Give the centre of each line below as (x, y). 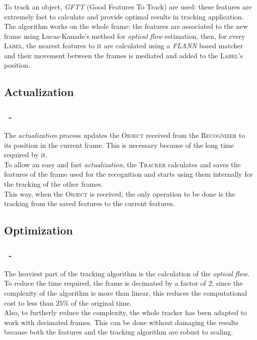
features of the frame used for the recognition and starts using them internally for (128, 174)
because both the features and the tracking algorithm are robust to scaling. (119, 332)
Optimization (39, 230)
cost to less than (29, 302)
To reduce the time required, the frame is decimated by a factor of (105, 283)
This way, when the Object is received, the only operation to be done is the (120, 193)
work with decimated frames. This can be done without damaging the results (121, 322)
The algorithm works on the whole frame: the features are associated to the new (126, 26)
